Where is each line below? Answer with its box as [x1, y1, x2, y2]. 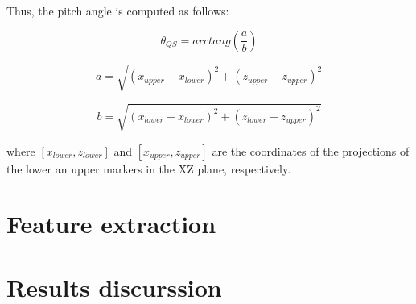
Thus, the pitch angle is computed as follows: [6, 2, 229, 19]
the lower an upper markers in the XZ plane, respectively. [6, 160, 291, 177]
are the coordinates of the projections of [212, 142, 410, 159]
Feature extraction [6, 207, 216, 240]
